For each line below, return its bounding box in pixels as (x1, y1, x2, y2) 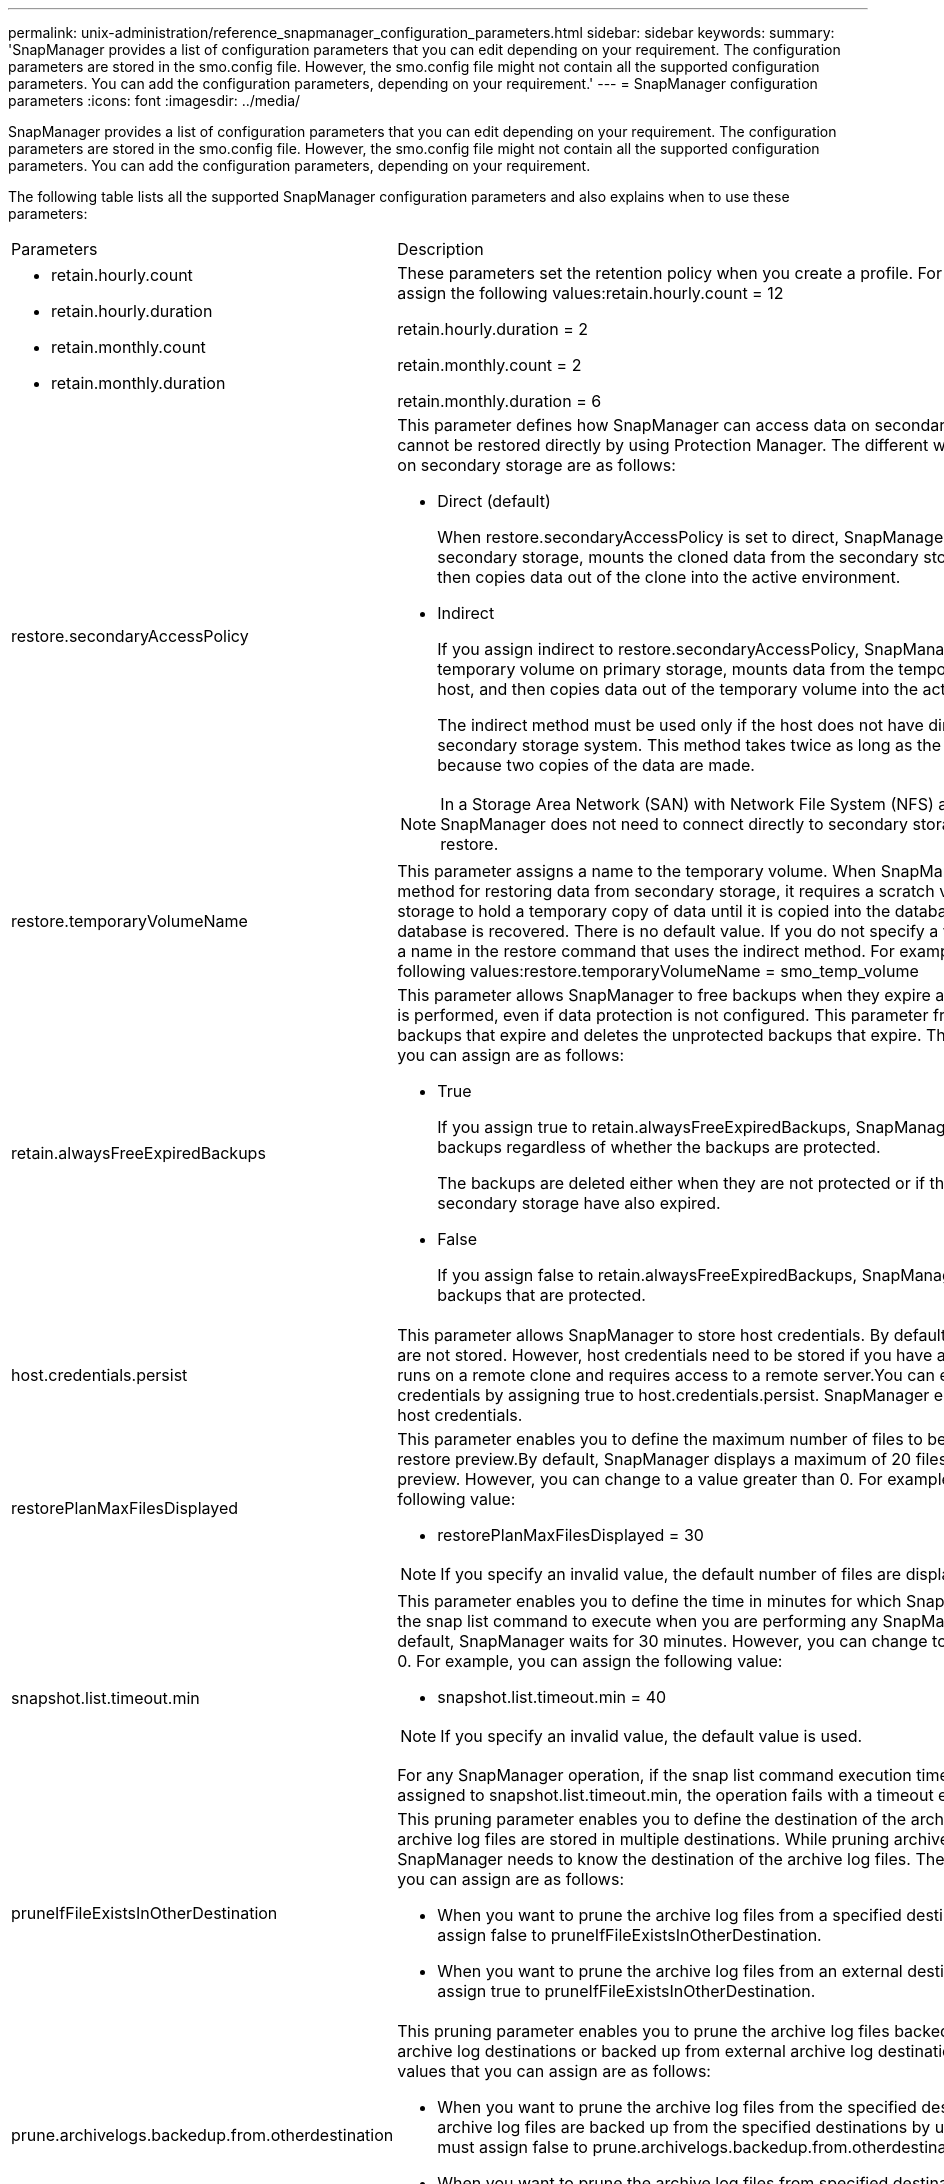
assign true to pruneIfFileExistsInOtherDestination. (437, 1981, 816, 2001)
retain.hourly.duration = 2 (397, 319, 589, 339)
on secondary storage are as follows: (397, 455, 676, 475)
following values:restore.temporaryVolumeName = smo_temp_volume (397, 961, 919, 981)
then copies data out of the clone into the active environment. (437, 567, 901, 587)
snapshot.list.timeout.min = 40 (437, 1687, 667, 1707)
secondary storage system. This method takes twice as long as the (437, 735, 942, 755)
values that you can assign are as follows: (397, 2061, 711, 2081)
